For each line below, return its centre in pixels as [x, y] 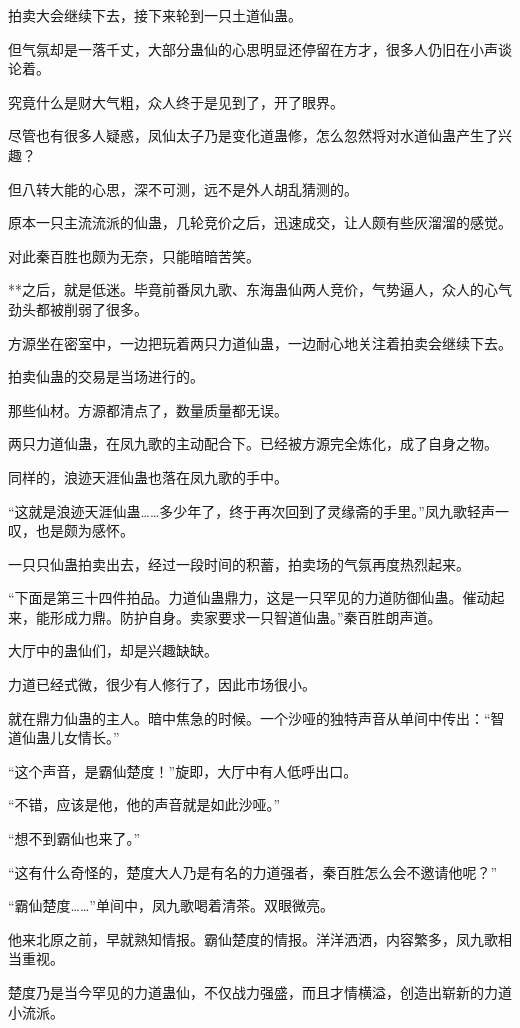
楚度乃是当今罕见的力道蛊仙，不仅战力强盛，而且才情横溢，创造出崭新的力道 [260, 992]
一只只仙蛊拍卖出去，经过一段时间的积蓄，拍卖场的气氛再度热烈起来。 [239, 563]
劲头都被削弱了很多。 [78, 308]
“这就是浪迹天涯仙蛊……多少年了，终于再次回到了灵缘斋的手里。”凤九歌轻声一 [258, 510]
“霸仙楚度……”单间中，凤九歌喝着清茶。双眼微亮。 [171, 905]
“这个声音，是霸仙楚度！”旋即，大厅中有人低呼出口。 [183, 770]
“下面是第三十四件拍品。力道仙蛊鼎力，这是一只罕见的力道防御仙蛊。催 [242, 597]
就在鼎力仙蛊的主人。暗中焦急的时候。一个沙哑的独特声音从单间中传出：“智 [256, 717]
